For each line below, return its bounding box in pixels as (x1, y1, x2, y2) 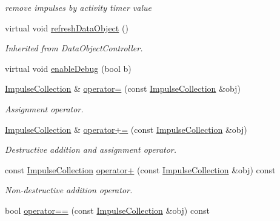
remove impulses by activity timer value (5, 1, 152, 13)
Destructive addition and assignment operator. (5, 143, 177, 156)
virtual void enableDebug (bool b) (5, 62, 132, 74)
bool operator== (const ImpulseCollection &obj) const (5, 203, 210, 216)
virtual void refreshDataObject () (5, 21, 128, 34)
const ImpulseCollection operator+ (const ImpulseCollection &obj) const (5, 163, 276, 176)
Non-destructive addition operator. (5, 184, 133, 196)
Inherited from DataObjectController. (5, 42, 143, 54)
